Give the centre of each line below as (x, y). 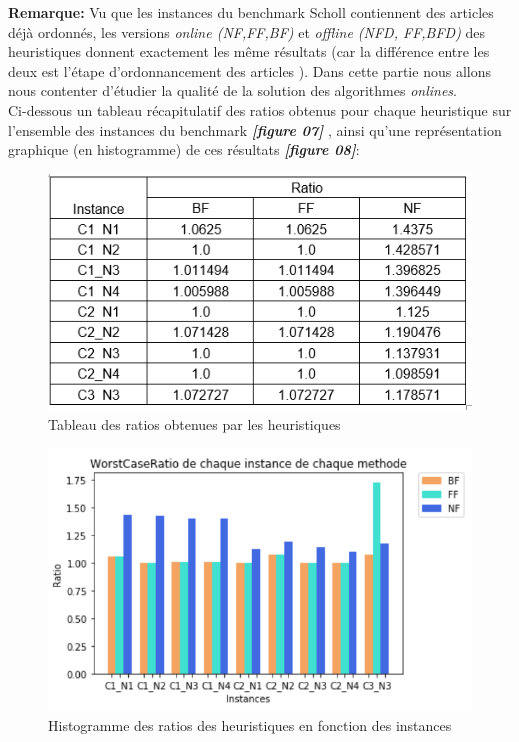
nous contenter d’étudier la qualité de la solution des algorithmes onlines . (233, 90)
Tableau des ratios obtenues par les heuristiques (194, 423)
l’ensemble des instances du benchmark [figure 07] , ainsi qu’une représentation (255, 129)
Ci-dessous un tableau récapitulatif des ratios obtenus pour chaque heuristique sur (260, 109)
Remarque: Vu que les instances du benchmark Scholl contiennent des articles (251, 12)
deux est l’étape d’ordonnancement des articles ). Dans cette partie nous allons (249, 70)
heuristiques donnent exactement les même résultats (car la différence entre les (249, 51)
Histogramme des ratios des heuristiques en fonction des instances (250, 724)
